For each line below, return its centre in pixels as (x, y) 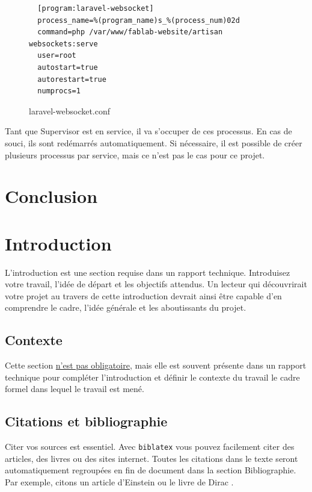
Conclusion (51, 196)
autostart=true (68, 67)
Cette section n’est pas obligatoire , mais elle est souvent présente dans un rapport (156, 365)
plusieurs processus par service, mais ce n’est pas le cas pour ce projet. (135, 154)
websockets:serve (63, 44)
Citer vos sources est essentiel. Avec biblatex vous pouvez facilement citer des (150, 447)
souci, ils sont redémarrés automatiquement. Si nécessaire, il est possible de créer (154, 142)
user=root (57, 56)
